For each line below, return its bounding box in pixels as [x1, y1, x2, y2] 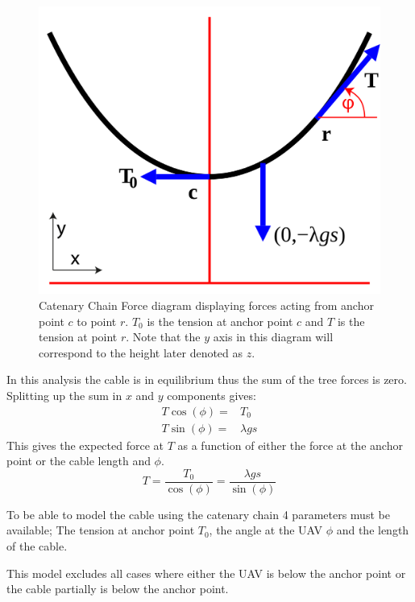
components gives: [167, 386, 256, 403]
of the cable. [6, 537, 68, 554]
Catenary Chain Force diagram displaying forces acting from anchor [39, 296, 374, 313]
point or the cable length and [6, 452, 151, 469]
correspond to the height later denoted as [39, 344, 243, 361]
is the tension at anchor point [147, 312, 293, 329]
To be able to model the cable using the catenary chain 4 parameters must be [6, 505, 390, 522]
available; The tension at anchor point [6, 522, 195, 538]
